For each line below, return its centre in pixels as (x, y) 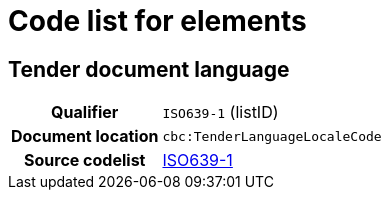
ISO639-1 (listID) (220, 112)
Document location (85, 136)
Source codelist (85, 160)
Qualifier (85, 112)
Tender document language (149, 69)
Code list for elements (157, 21)
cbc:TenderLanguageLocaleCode (272, 136)
